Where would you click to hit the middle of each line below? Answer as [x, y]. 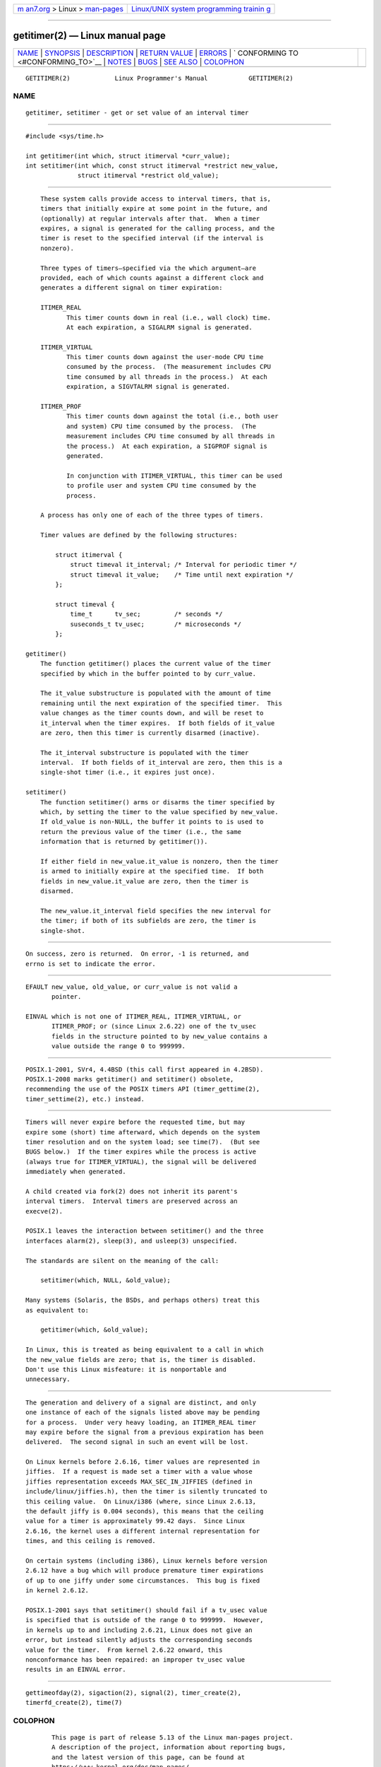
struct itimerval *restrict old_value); [149, 176]
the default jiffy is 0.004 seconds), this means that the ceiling [145, 1511]
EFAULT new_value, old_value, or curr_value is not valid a [132, 987]
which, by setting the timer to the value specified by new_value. [159, 812]
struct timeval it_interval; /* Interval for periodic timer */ [184, 565]
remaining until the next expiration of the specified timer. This [161, 703]
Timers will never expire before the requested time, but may [135, 1122]
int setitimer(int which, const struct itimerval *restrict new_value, [152, 166]
